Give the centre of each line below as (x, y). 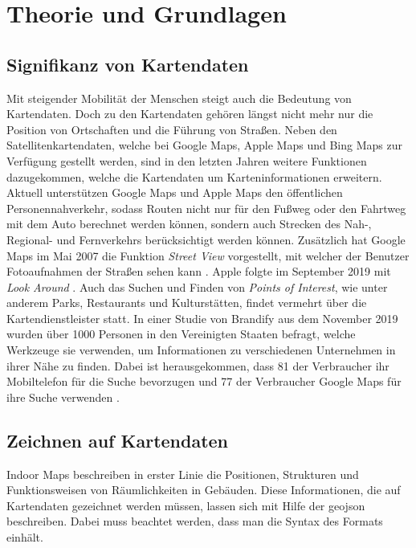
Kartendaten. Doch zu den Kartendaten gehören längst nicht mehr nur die (190, 114)
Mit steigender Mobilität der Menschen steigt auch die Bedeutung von (179, 98)
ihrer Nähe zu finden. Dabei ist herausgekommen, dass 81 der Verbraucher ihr (198, 365)
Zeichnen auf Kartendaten (118, 440)
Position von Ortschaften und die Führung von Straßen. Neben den (172, 129)
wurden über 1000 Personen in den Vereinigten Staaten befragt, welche (181, 334)
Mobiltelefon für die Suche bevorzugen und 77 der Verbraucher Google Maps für (204, 381)
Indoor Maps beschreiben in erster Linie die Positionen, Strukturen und (183, 474)
